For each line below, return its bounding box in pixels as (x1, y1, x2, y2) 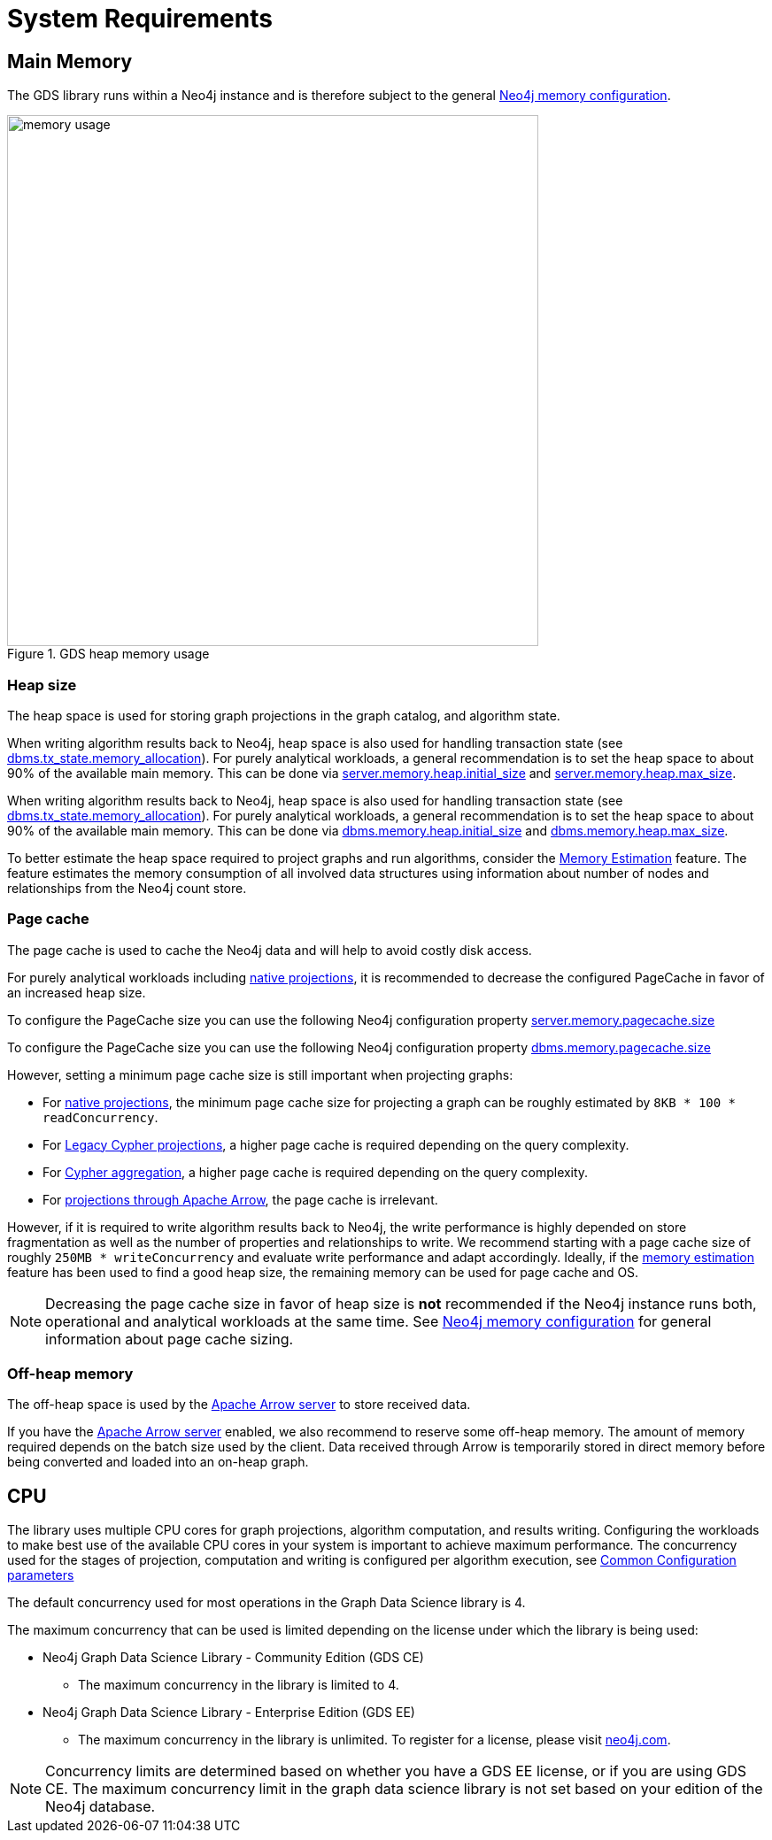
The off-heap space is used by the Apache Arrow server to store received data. (7, 1397, 471, 1413)
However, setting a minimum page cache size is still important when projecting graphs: (7, 1066, 513, 1082)
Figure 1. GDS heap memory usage (7, 646, 210, 662)
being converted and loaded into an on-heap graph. (7, 1454, 309, 1470)
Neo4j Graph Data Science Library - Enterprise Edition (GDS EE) (42, 1705, 415, 1721)
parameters (7, 1567, 74, 1583)
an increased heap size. (7, 984, 146, 1000)
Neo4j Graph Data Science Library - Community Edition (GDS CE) (42, 1650, 424, 1666)
